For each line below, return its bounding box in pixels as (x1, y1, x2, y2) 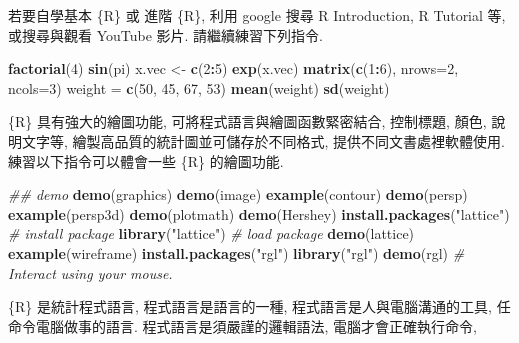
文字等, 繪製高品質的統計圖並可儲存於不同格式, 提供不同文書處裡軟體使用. (21, 130, 505, 151)
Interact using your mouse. (8, 262, 173, 283)
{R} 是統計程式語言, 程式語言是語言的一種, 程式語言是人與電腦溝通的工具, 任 (8, 296, 511, 317)
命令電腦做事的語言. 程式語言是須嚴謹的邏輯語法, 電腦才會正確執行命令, (8, 315, 477, 336)
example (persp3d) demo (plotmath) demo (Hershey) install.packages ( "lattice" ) (8, 203, 510, 224)
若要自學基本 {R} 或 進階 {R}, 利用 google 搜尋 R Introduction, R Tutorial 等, (8, 5, 506, 25)
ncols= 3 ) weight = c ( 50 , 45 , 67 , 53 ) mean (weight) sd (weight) (8, 77, 390, 98)
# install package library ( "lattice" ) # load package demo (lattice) (8, 223, 415, 244)
